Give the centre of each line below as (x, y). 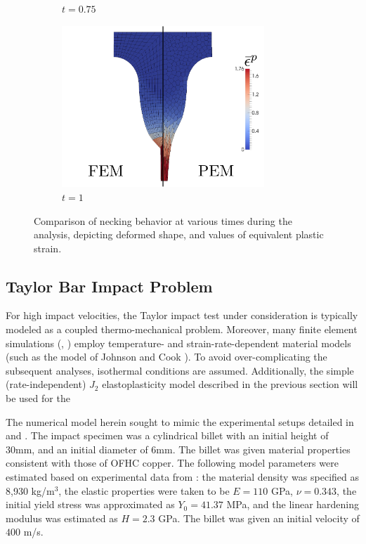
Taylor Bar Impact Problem (109, 286)
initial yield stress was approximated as (90, 504)
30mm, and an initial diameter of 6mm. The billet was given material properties (178, 449)
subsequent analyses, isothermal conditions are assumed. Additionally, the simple (180, 370)
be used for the (38, 398)
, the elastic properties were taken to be (144, 490)
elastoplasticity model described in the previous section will (230, 384)
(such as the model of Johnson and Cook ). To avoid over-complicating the (166, 357)
